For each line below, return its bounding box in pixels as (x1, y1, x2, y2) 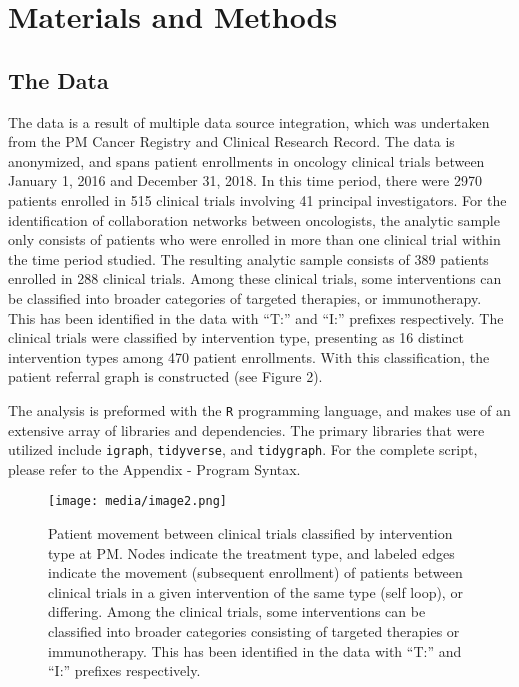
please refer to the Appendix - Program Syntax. (8, 458, 301, 479)
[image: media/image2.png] (48, 494, 227, 509)
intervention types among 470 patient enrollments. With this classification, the (8, 346, 490, 367)
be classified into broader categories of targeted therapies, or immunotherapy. (8, 287, 482, 308)
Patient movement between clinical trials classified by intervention (48, 523, 453, 544)
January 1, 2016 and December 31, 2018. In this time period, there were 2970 (8, 170, 482, 191)
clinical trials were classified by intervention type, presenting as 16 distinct (8, 327, 464, 348)
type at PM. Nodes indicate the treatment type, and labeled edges (48, 542, 455, 563)
